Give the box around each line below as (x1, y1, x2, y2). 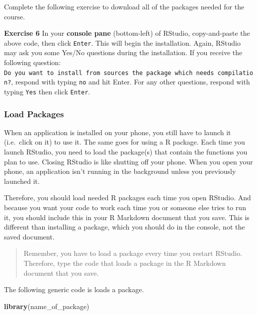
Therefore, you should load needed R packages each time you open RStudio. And (4, 192, 251, 203)
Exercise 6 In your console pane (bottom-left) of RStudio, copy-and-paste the (4, 28, 250, 38)
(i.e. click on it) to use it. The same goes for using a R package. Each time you (4, 137, 245, 147)
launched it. (4, 175, 40, 186)
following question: (4, 57, 61, 68)
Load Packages (4, 107, 64, 120)
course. (4, 11, 25, 21)
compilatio (217, 69, 254, 77)
